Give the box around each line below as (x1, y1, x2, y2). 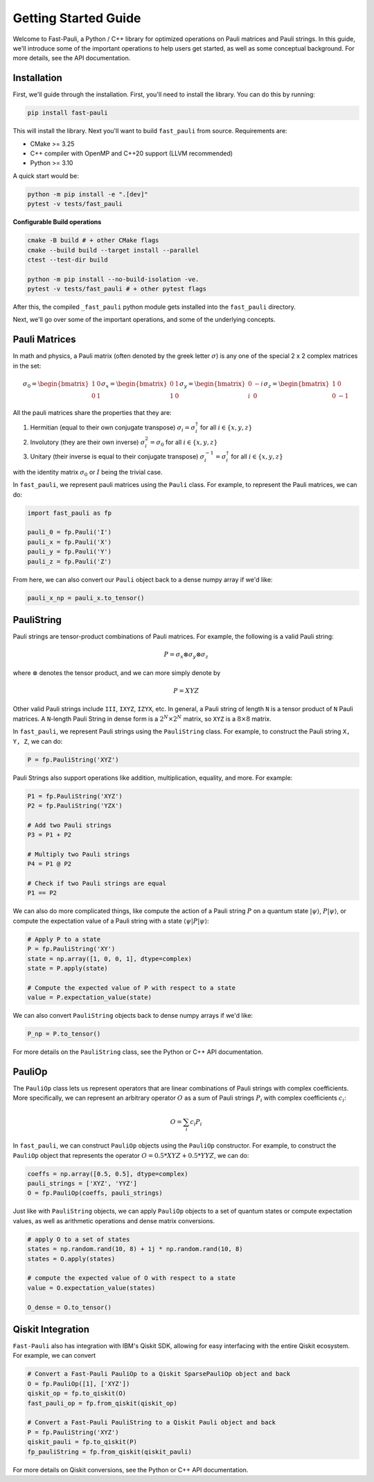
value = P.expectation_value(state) (27, 994, 152, 1002)
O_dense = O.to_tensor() (27, 1303, 112, 1311)
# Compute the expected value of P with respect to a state (27, 984, 236, 991)
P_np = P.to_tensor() (27, 1030, 101, 1038)
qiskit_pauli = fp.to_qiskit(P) (27, 1438, 138, 1446)
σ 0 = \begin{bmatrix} (23, 380, 89, 389)
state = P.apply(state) (27, 964, 109, 972)
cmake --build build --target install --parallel (27, 246, 199, 254)
